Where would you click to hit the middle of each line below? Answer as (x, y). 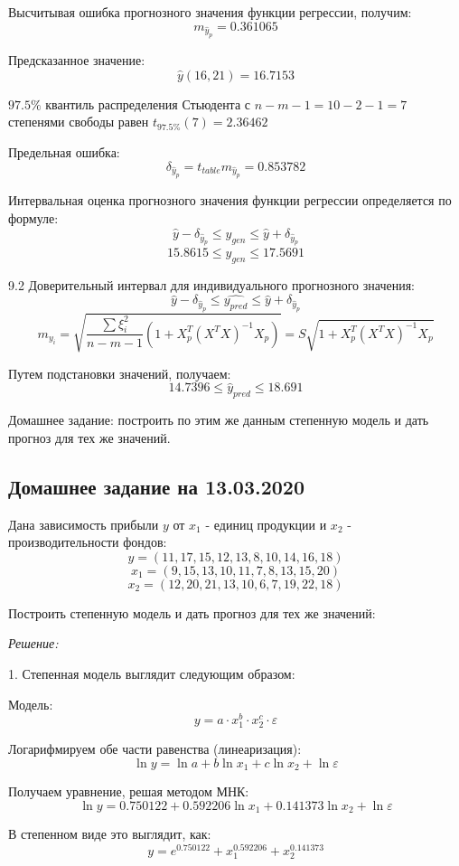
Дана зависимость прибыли (84, 524)
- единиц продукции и (266, 524)
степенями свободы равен (79, 122)
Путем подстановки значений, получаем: (120, 373)
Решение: (33, 643)
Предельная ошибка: (64, 152)
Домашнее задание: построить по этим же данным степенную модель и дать (219, 420)
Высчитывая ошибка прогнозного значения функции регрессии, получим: (210, 12)
